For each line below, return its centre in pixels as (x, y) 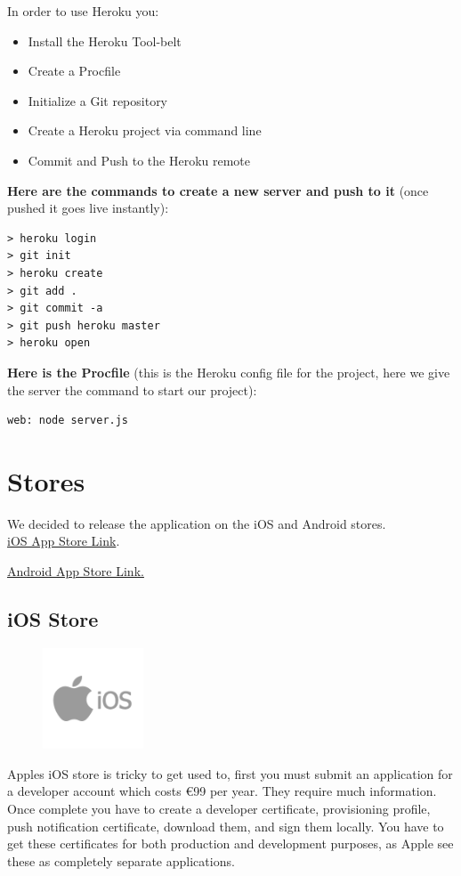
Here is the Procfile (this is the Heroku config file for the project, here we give (229, 372)
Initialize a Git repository (98, 100)
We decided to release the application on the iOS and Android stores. (197, 523)
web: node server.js (68, 421)
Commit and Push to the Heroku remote (139, 160)
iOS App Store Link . (64, 541)
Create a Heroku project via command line (145, 130)
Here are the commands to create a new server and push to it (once (218, 190)
